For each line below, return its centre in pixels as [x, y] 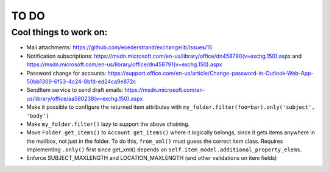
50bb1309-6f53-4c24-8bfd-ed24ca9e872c [81, 81]
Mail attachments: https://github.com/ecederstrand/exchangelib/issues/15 [119, 47]
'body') [38, 116]
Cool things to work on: [59, 32]
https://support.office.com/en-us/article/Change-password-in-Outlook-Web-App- [210, 73]
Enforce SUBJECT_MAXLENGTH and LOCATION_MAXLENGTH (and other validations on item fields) [152, 158]
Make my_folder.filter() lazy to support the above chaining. [108, 124]
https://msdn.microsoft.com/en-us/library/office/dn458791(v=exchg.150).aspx [124, 64]
